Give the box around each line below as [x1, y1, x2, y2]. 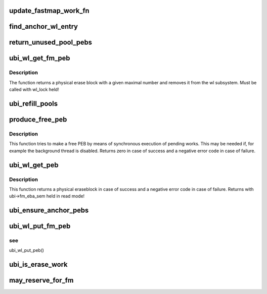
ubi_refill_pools [9, 100, 58, 108]
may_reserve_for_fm [9, 276, 74, 285]
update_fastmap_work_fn [9, 6, 89, 15]
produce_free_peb [9, 116, 67, 124]
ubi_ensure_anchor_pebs [9, 206, 89, 215]
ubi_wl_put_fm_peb [9, 222, 71, 231]
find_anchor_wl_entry [9, 22, 78, 31]
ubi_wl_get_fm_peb [9, 54, 70, 62]
